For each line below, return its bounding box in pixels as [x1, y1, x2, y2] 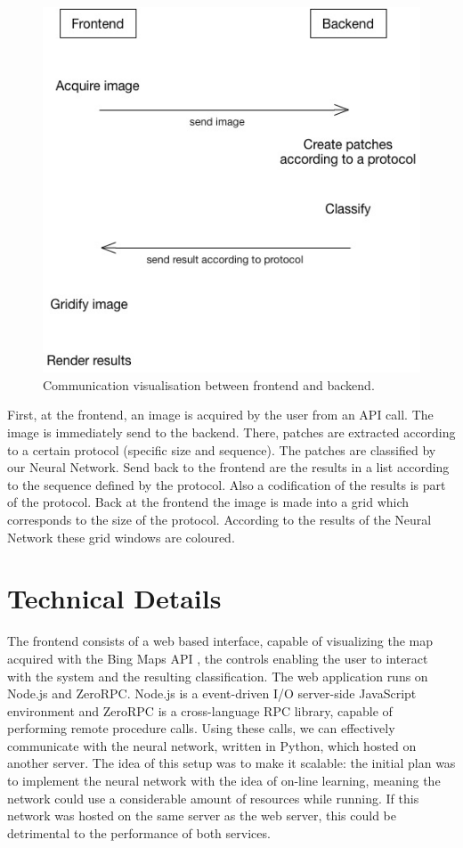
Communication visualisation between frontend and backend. [43, 375, 375, 394]
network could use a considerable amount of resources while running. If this [7, 788, 419, 807]
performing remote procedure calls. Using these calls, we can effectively [7, 719, 395, 738]
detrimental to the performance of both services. [7, 823, 271, 842]
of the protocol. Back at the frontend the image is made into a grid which [7, 493, 410, 511]
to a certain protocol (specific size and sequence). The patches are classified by [7, 440, 436, 459]
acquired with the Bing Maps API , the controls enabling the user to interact [7, 648, 428, 667]
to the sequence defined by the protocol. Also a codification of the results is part [7, 475, 446, 493]
